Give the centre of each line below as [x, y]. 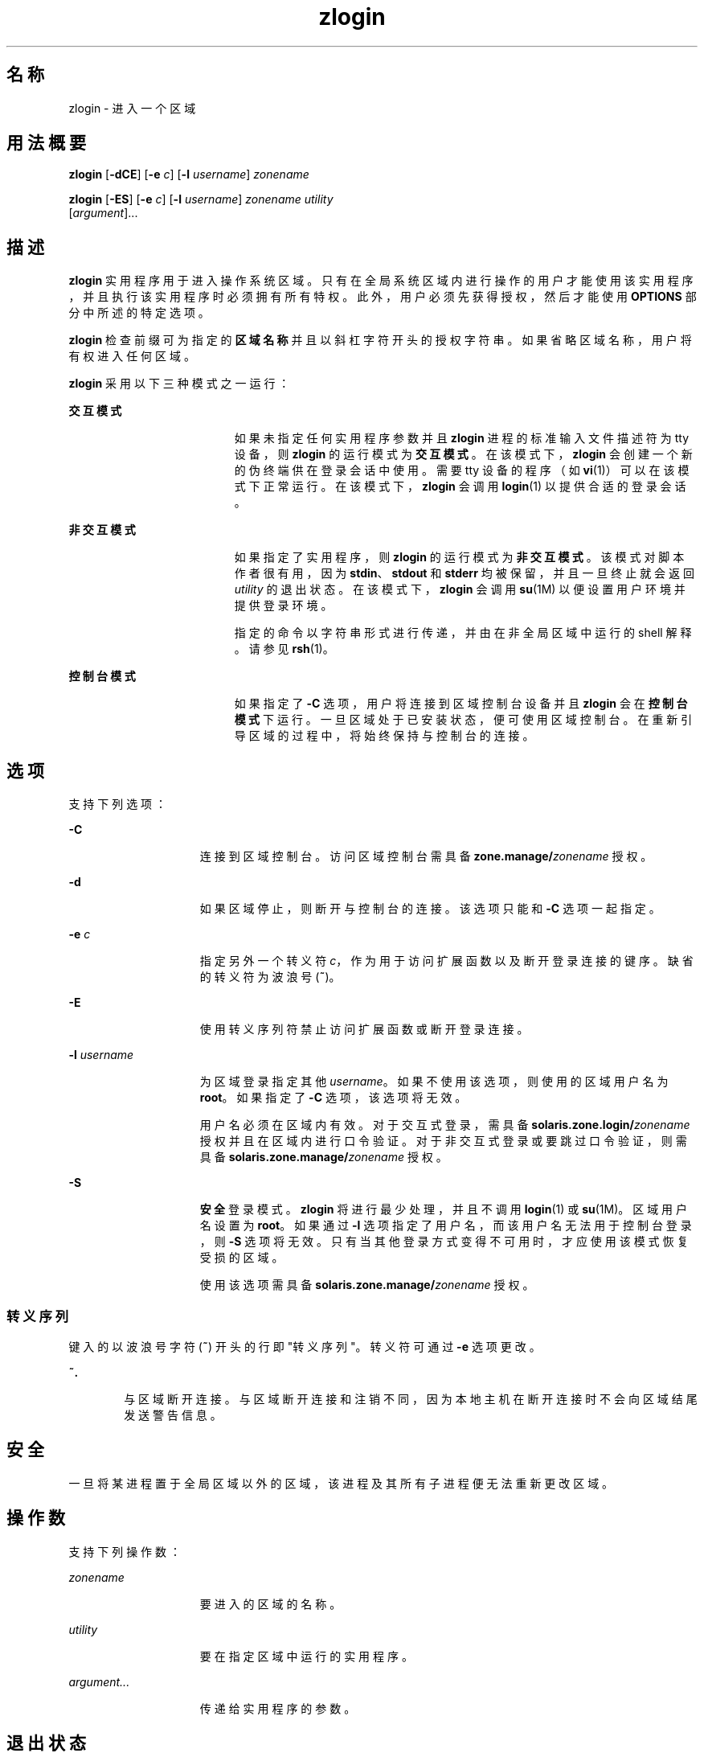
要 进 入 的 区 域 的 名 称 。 [270, 1603]
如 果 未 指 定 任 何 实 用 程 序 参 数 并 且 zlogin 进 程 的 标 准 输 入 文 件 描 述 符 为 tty [462, 438]
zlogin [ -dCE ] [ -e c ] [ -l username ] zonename [189, 174]
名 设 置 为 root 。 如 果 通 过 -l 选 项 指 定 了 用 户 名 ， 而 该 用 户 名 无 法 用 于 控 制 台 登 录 [446, 1225]
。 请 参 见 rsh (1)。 [284, 649]
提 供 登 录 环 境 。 [283, 606]
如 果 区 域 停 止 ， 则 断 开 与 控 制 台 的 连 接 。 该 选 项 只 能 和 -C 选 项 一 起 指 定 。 [430, 909]
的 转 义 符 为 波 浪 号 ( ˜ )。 [270, 977]
